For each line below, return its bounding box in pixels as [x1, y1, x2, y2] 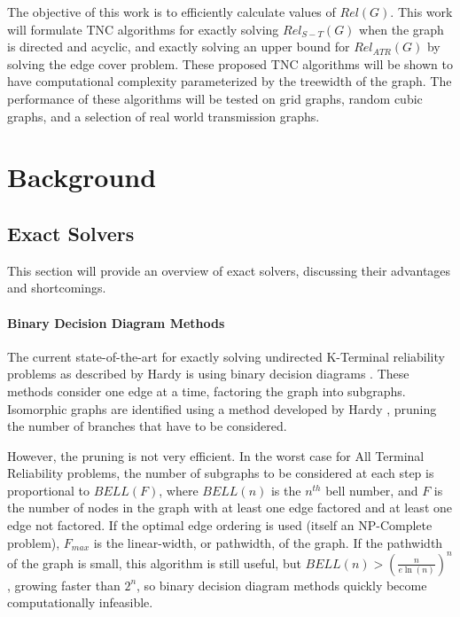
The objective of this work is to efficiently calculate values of [7, 3, 336, 20]
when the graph [359, 20, 444, 38]
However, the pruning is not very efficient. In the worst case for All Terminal [7, 446, 425, 465]
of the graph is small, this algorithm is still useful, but [7, 553, 301, 572]
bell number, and [325, 480, 418, 499]
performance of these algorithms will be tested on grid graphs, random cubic [7, 89, 423, 107]
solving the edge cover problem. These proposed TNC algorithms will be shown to [7, 54, 453, 73]
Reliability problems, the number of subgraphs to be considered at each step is [7, 464, 434, 482]
